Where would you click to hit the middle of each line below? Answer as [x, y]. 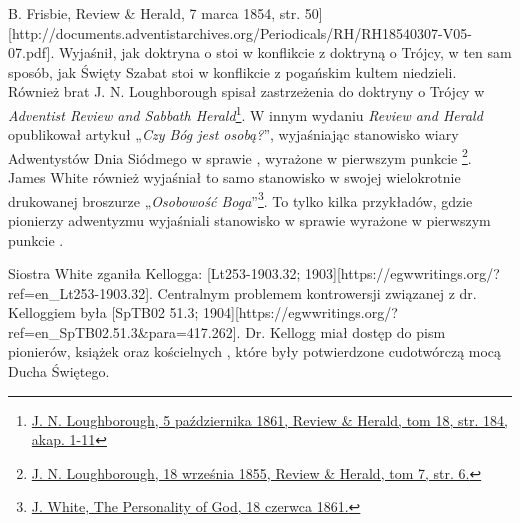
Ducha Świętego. [59, 371]
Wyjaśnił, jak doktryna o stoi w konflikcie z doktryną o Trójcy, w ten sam [285, 52]
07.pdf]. [31, 52]
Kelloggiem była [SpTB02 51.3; [103, 312]
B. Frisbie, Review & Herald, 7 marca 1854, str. [154, 13]
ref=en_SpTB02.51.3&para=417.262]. [124, 331]
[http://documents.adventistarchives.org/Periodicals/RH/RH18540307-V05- [240, 32]
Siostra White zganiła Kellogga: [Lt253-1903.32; [154, 273]
